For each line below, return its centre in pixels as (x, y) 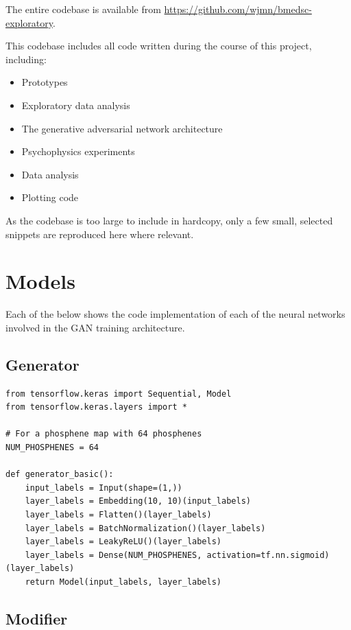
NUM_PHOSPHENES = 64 (52, 448)
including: (26, 59)
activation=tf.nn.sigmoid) (268, 555)
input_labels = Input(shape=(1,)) (104, 488)
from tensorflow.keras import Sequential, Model (119, 394)
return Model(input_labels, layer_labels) (123, 582)
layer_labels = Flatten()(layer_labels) (118, 514)
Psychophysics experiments (78, 151)
